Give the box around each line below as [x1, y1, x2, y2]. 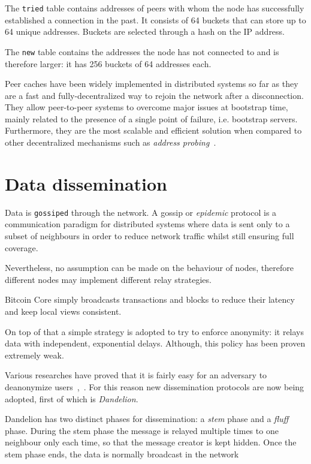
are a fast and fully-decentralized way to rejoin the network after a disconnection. [5, 89, 304, 101]
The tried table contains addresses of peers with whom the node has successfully [5, 2, 304, 14]
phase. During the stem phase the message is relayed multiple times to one [5, 424, 279, 436]
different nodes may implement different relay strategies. [5, 273, 212, 285]
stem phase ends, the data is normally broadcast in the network [5, 447, 239, 460]
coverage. [5, 241, 38, 254]
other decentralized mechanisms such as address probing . [5, 136, 216, 149]
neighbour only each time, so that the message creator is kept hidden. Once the [5, 436, 297, 448]
